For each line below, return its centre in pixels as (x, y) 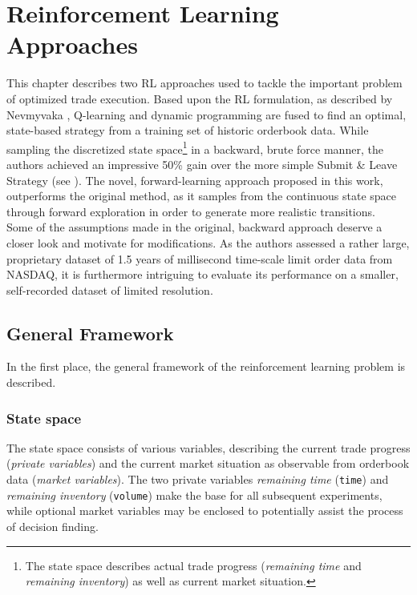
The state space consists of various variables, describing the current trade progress (208, 447)
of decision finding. (53, 526)
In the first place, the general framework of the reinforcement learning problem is (206, 366)
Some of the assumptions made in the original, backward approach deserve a (194, 227)
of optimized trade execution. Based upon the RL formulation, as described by (200, 98)
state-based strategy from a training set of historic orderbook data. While (188, 130)
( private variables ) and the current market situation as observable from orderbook (208, 463)
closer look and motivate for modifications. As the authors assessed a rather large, (208, 242)
